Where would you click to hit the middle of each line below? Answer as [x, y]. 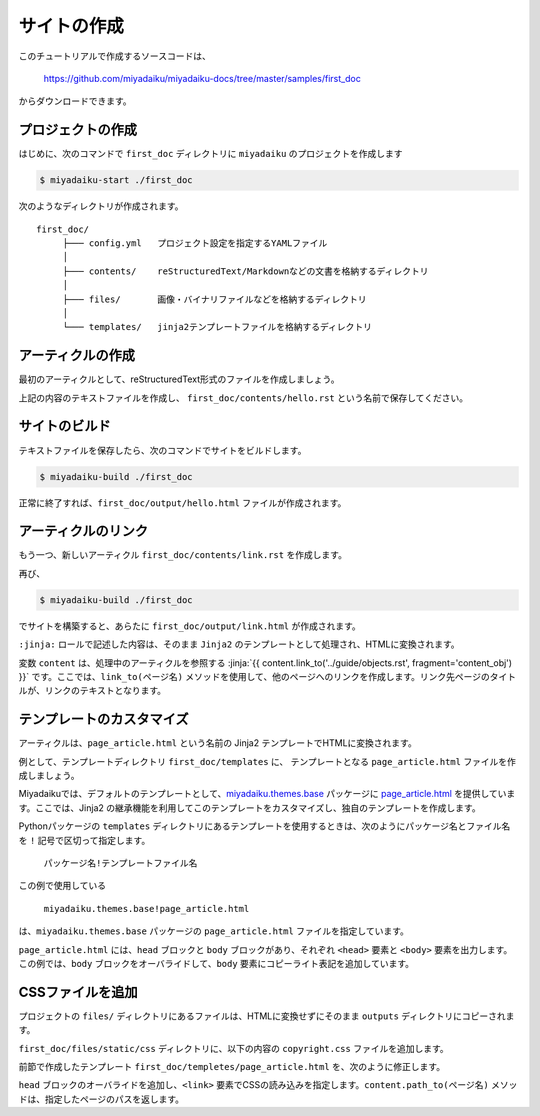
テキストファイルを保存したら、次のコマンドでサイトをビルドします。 [162, 450]
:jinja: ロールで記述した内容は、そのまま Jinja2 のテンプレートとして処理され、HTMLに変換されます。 [239, 644]
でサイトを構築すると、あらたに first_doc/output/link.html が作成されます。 [190, 626]
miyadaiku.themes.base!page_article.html [146, 908]
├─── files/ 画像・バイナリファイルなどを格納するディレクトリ [214, 299]
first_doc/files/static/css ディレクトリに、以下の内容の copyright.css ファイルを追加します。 [233, 1048]
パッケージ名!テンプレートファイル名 [120, 863]
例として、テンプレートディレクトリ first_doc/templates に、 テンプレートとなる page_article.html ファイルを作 [267, 761]
